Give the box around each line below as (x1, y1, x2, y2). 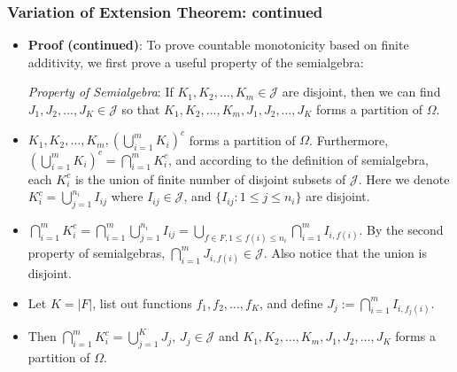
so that (121, 100, 160, 118)
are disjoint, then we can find (282, 82, 441, 101)
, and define (259, 293, 323, 312)
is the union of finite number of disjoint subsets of (74, 169, 346, 188)
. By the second (359, 220, 444, 238)
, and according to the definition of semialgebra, (168, 150, 429, 168)
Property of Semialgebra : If (27, 82, 174, 101)
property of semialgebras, (27, 243, 166, 261)
